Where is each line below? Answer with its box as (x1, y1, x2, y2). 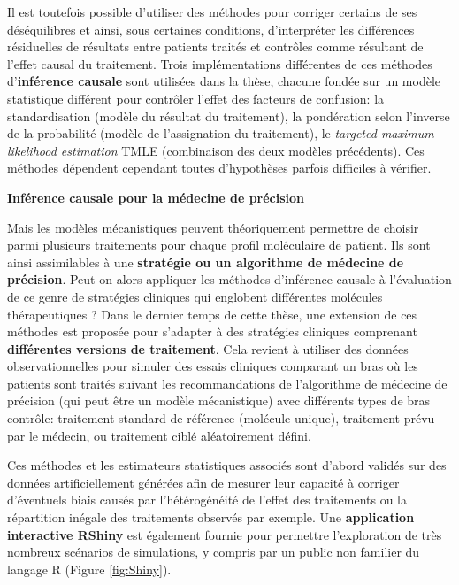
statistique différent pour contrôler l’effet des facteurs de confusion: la (7, 89, 385, 107)
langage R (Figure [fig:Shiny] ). (7, 559, 172, 578)
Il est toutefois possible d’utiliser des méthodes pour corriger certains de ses (7, 3, 417, 20)
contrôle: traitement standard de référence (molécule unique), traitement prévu (7, 409, 435, 427)
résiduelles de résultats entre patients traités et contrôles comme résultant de (7, 37, 424, 56)
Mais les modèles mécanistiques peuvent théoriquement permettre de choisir (7, 218, 419, 236)
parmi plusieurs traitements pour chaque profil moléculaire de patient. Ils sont (7, 235, 431, 254)
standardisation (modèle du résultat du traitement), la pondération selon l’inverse (7, 106, 450, 125)
